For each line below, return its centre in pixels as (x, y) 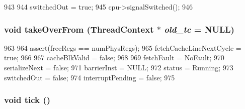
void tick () (27, 100)
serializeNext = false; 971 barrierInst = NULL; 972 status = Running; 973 (119, 67)
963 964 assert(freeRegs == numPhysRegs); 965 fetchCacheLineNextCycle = (123, 47)
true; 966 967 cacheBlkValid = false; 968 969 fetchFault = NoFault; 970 (114, 58)
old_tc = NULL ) (199, 29)
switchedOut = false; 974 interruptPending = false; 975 (90, 77)
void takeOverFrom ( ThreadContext (79, 29)
